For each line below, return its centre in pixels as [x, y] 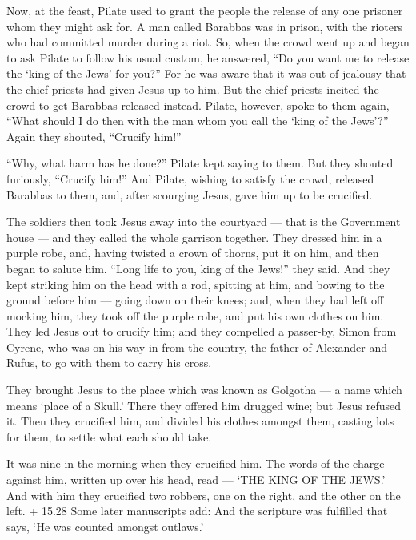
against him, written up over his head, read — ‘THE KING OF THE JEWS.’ [196, 480]
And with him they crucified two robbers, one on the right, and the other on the [204, 495]
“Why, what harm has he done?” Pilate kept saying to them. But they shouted [200, 163]
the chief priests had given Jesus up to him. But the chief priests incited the [193, 89]
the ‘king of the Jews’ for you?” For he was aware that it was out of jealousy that [206, 73]
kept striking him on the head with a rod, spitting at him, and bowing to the [196, 284]
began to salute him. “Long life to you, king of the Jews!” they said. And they [198, 268]
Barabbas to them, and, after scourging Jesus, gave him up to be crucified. [190, 194]
